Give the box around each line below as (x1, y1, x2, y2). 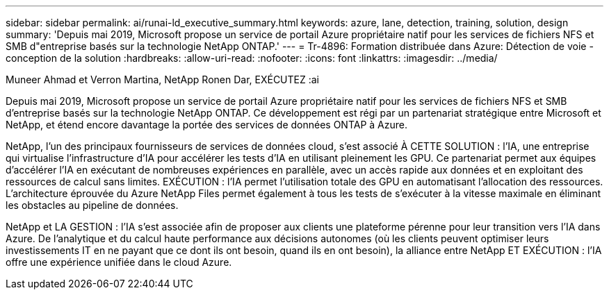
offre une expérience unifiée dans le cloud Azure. (6, 256, 232, 268)
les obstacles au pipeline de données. (6, 199, 179, 211)
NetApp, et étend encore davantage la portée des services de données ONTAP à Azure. (6, 119, 407, 130)
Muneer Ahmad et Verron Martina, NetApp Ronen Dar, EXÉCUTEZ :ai (6, 74, 320, 85)
